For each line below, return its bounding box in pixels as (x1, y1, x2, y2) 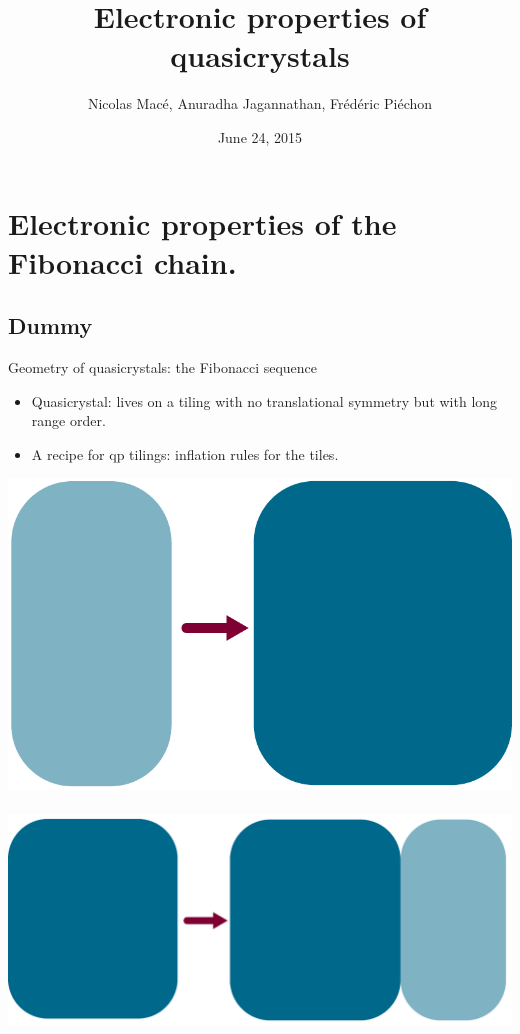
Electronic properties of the (8, 202, 397, 243)
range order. (31, 410, 106, 431)
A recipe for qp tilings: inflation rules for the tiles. (31, 443, 339, 464)
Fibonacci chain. (8, 241, 237, 282)
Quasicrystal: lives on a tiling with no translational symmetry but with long (31, 390, 498, 411)
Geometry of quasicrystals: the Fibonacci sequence (8, 357, 318, 378)
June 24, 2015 (217, 126, 303, 147)
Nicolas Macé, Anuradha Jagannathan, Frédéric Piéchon (87, 93, 433, 114)
